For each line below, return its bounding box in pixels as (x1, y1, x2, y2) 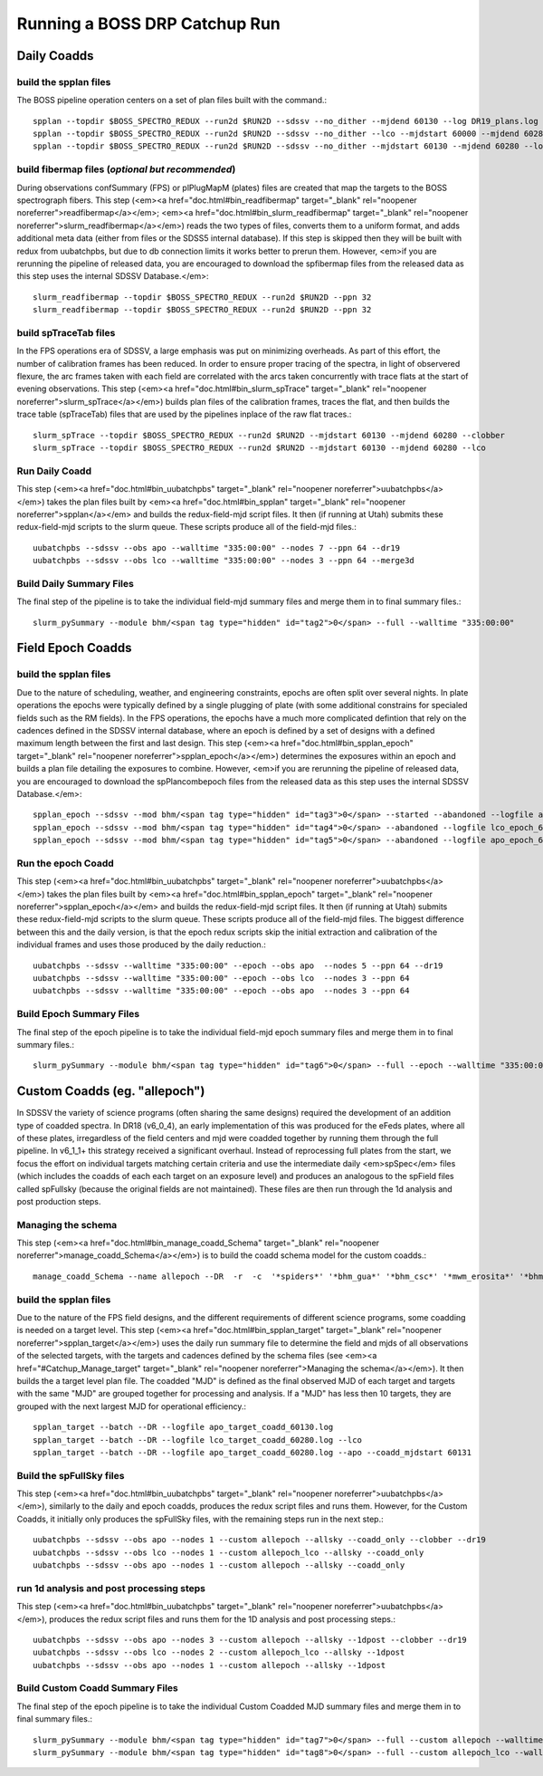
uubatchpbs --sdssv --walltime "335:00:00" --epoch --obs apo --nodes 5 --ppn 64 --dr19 (33, 960, 443, 971)
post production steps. (16, 1195, 101, 1206)
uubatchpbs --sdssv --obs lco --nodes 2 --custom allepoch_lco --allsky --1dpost (33, 1647, 405, 1657)
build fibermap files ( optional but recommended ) (16, 163, 236, 176)
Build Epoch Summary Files (16, 1008, 140, 1021)
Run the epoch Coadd (16, 857, 115, 869)
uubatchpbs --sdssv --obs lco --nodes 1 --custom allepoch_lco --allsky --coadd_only (33, 1547, 424, 1558)
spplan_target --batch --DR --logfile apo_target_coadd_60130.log (33, 1422, 334, 1433)
